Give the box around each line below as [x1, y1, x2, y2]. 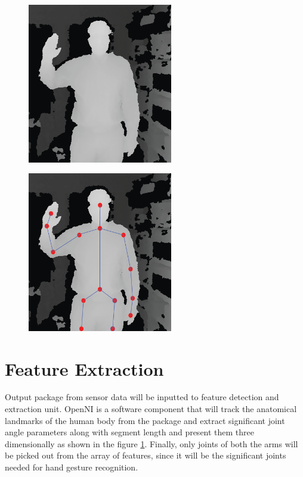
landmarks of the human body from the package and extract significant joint [5, 414, 285, 426]
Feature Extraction [5, 356, 164, 381]
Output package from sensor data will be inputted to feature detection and [5, 391, 279, 403]
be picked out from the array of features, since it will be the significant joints [5, 449, 286, 462]
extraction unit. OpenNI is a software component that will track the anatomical [5, 403, 297, 415]
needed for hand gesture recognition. [5, 461, 138, 473]
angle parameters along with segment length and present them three [5, 426, 255, 438]
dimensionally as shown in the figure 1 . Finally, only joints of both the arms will [5, 437, 298, 450]
